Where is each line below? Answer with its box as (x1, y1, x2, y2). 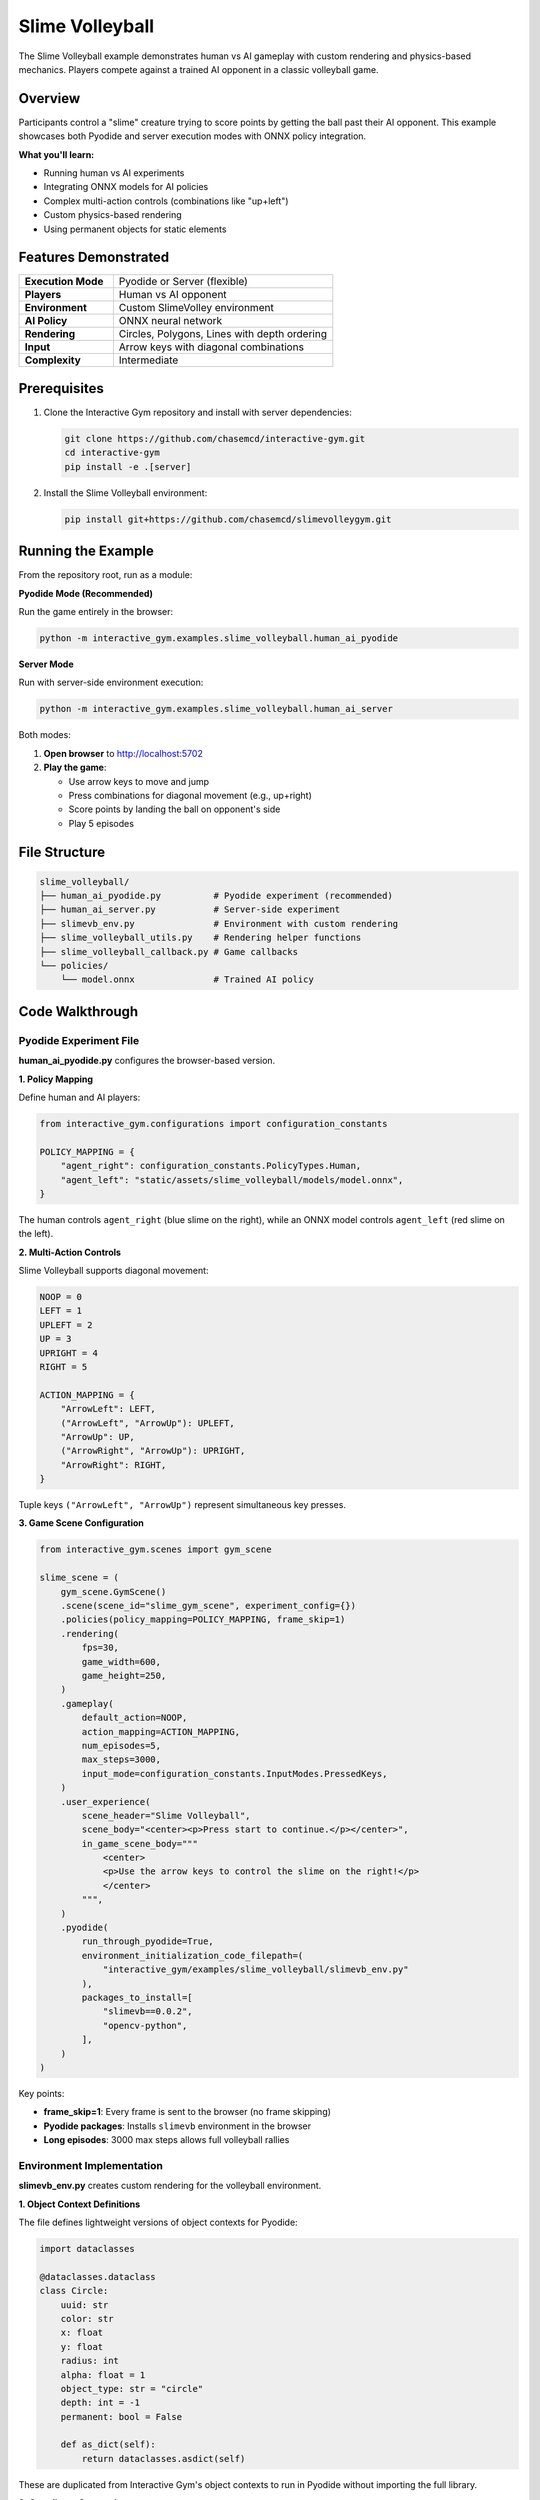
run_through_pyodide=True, (81, 1936, 214, 1947)
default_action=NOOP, (81, 1712, 188, 1724)
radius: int (60, 2355, 120, 2367)
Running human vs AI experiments (43, 167, 185, 179)
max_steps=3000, (81, 1754, 162, 1765)
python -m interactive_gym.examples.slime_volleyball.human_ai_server (39, 703, 394, 715)
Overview (18, 90, 81, 107)
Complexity (24, 353, 82, 367)
